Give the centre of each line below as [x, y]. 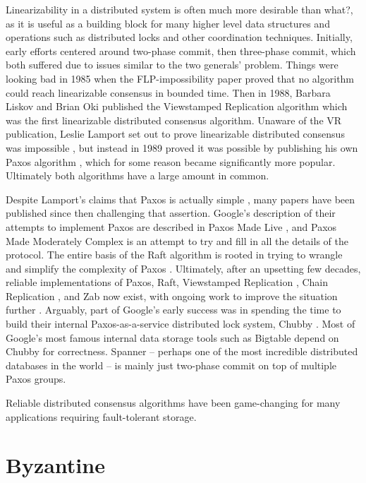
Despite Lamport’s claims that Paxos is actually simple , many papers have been [181, 199]
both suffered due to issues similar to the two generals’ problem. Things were [172, 65]
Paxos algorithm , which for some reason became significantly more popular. [171, 161]
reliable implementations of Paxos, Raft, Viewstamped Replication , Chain [167, 282]
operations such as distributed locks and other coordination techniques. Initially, [179, 37]
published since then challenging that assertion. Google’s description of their [171, 213]
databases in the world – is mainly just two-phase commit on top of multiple [171, 365]
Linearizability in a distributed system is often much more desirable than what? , [179, 9]
